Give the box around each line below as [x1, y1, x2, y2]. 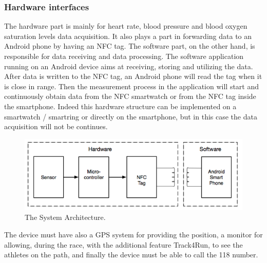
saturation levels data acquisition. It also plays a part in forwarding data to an [4, 30, 252, 41]
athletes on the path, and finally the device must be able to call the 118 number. [4, 249, 258, 260]
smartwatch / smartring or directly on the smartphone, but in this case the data [4, 111, 257, 122]
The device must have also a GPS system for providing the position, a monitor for [4, 229, 263, 240]
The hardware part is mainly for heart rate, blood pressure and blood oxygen [4, 21, 247, 31]
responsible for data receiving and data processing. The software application [4, 51, 244, 61]
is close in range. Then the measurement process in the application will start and [4, 80, 259, 91]
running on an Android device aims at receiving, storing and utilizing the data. [4, 60, 253, 71]
